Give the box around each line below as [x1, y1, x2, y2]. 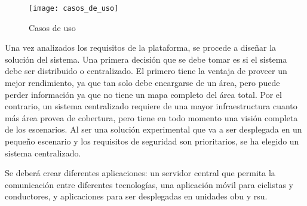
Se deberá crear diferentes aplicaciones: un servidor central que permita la [5, 167, 275, 179]
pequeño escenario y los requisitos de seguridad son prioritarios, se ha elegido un [5, 135, 299, 147]
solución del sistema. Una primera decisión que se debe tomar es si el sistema [5, 53, 287, 65]
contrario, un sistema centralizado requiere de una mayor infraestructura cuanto [5, 100, 297, 112]
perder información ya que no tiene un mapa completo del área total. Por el [5, 88, 282, 100]
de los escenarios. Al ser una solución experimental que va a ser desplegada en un [5, 123, 302, 136]
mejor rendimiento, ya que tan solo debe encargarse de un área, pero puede [5, 76, 280, 89]
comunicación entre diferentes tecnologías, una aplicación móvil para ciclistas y [5, 178, 294, 190]
